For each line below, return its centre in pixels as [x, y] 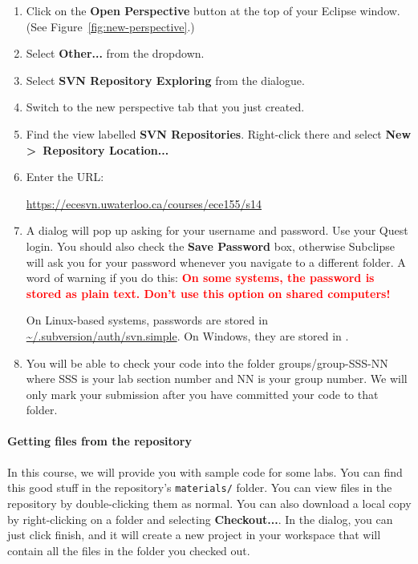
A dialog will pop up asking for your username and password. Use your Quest [217, 230]
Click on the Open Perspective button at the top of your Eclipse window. [213, 10]
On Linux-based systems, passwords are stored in [147, 320]
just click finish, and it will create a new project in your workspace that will [194, 535]
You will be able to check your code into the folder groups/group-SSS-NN [207, 363]
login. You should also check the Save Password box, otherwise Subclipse [211, 246]
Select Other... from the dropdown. [115, 53]
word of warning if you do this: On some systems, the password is [200, 278]
